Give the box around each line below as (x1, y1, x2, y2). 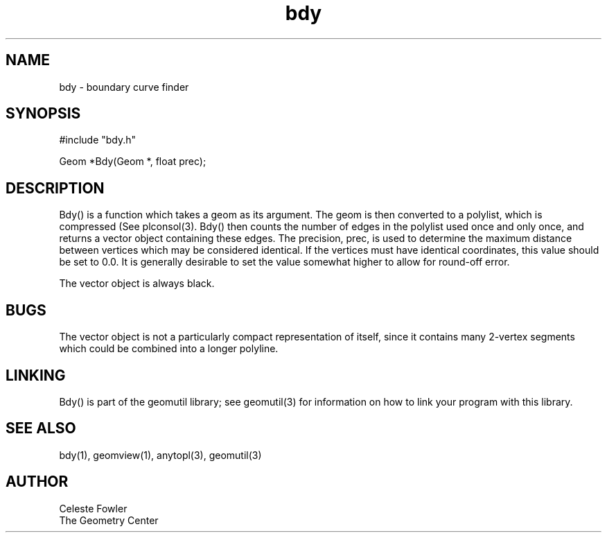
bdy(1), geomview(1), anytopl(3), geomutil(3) (59, 449, 262, 461)
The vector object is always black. (59, 277, 215, 290)
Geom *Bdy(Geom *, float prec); (59, 155, 206, 168)
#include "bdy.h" (59, 134, 137, 146)
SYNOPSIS (6, 105, 81, 123)
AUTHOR (6, 473, 69, 491)
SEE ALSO (6, 419, 76, 437)
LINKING (6, 366, 66, 384)
